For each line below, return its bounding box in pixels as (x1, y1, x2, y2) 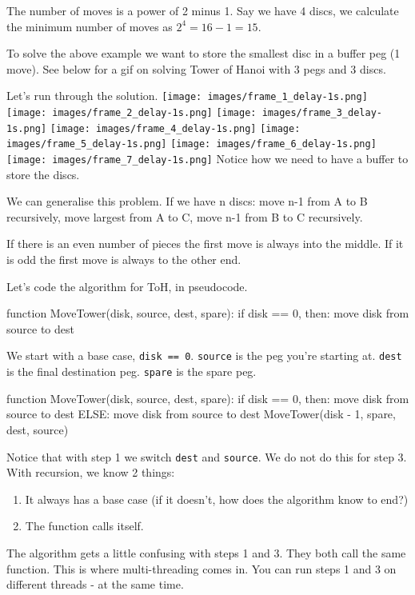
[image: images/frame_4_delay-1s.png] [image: (50, 122, 301, 134)
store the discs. (6, 166, 80, 182)
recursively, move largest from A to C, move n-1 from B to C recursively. (6, 208, 363, 225)
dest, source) (6, 421, 69, 437)
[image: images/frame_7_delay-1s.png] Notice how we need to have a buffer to (6, 150, 409, 166)
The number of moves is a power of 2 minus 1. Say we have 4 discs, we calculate (6, 2, 399, 18)
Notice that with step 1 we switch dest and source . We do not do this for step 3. (6, 448, 407, 465)
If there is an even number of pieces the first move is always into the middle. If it (6, 235, 404, 252)
